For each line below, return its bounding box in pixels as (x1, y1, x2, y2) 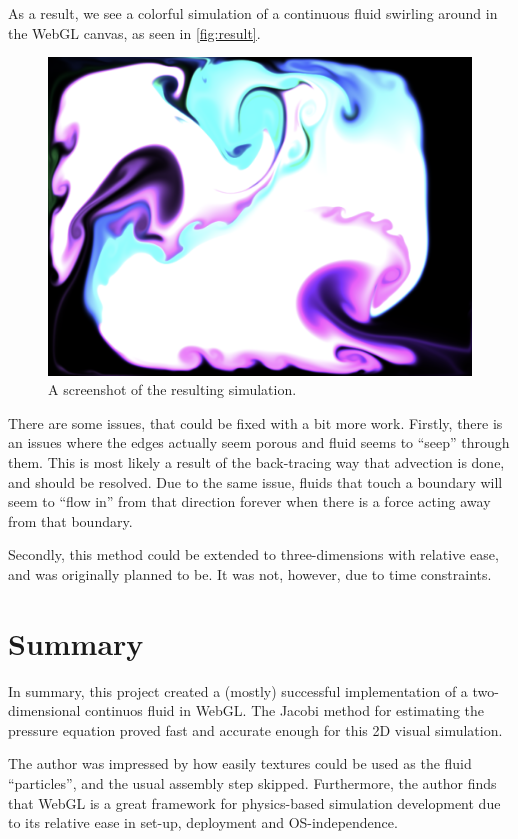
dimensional (8, 700, 81, 721)
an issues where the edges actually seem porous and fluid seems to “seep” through (8, 432, 510, 453)
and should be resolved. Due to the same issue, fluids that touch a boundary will (8, 471, 503, 492)
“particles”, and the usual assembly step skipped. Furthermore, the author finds (8, 773, 497, 794)
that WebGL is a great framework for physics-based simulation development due (8, 792, 501, 813)
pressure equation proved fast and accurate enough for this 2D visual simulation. (8, 719, 503, 740)
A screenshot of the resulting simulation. (48, 379, 297, 400)
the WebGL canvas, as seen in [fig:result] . (8, 22, 261, 43)
